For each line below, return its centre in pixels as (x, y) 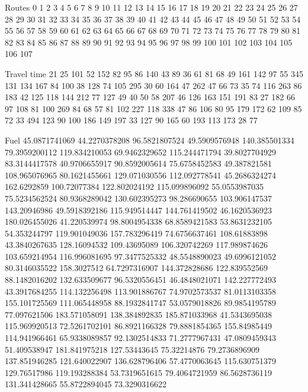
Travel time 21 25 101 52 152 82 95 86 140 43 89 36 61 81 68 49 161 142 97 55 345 (154, 73)
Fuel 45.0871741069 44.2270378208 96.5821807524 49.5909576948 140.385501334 (150, 140)
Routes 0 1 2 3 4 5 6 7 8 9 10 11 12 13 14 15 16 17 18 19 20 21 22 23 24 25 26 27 (151, 7)
